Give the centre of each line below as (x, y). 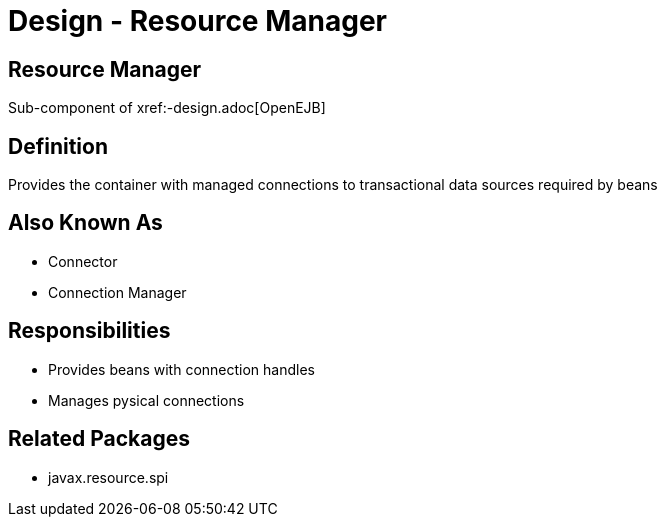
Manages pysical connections (146, 400)
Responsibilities (89, 331)
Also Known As (85, 223)
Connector (83, 261)
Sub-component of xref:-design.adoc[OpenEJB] (167, 108)
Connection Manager (117, 292)
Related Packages (99, 439)
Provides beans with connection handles (181, 369)
